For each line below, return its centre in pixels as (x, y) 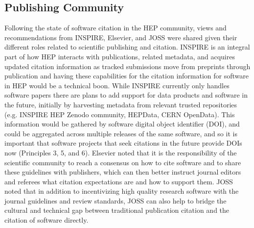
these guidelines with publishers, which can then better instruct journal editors (123, 172)
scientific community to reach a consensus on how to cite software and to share (123, 162)
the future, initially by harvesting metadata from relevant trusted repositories (121, 104)
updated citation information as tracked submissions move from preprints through (127, 66)
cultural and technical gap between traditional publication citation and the (117, 210)
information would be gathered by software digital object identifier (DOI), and (122, 124)
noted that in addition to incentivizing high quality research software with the (122, 191)
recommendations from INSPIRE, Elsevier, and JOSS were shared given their (121, 37)
